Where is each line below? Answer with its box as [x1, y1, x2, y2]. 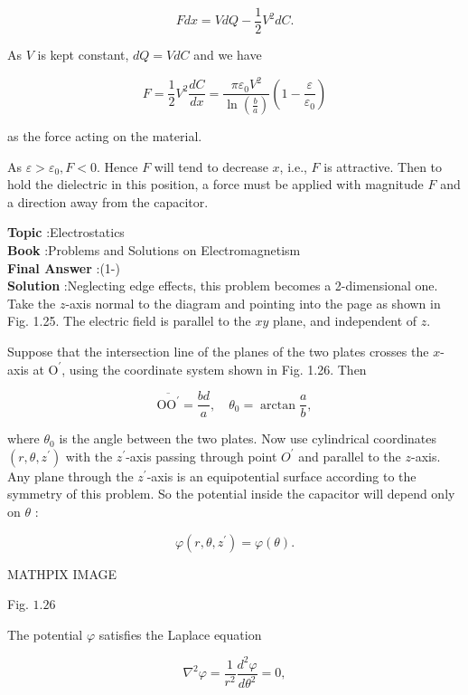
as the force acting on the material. [7, 127, 202, 146]
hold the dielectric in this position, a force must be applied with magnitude [7, 175, 424, 194]
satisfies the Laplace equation [98, 624, 262, 643]
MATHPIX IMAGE [7, 564, 117, 583]
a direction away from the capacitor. [7, 192, 209, 211]
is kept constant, [37, 45, 129, 64]
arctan [260, 398, 296, 412]
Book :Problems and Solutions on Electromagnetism [7, 241, 301, 260]
